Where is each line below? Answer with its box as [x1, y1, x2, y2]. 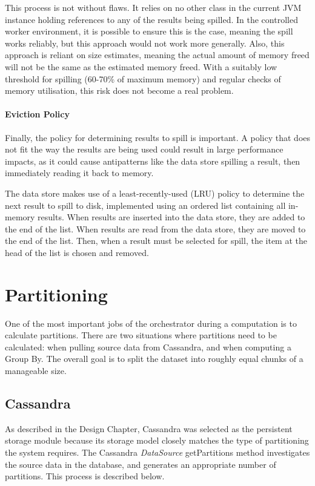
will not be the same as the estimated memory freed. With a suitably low [5, 60, 277, 73]
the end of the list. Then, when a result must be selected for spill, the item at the [5, 234, 307, 247]
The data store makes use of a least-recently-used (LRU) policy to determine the [5, 186, 305, 199]
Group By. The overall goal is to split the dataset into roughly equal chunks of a [5, 352, 303, 365]
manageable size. [5, 364, 67, 376]
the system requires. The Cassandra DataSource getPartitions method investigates [5, 445, 310, 458]
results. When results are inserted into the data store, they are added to [38, 211, 305, 223]
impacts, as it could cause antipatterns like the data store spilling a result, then [5, 154, 300, 167]
